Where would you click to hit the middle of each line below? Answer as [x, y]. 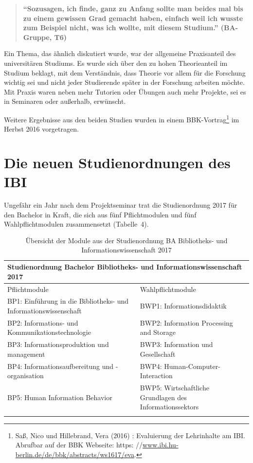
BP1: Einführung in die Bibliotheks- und [68, 301]
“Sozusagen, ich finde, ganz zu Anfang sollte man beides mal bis [133, 8]
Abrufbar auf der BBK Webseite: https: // [79, 445]
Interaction [156, 376]
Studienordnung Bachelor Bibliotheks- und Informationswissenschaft [125, 267]
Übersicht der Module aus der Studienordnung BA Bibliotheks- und [126, 240]
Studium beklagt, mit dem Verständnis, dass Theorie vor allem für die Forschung [125, 72]
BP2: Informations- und [43, 322]
